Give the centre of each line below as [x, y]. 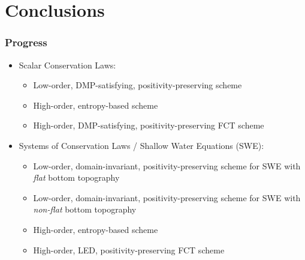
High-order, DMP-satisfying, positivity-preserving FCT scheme [149, 125]
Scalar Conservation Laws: [67, 65]
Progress [26, 42]
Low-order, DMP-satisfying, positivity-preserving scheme [138, 85]
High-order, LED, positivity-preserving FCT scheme [129, 249]
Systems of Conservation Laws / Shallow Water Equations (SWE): [141, 145]
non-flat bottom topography [85, 209]
